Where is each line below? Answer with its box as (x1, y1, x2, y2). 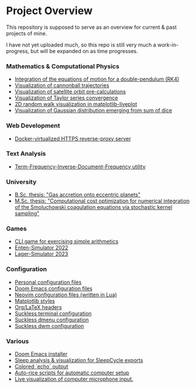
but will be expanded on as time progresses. (30, 47, 138, 54)
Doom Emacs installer (14, 350, 68, 357)
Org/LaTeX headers (14, 303, 62, 310)
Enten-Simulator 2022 (14, 244, 69, 251)
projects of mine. (6, 29, 47, 37)
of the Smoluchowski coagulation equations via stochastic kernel (14, 204, 172, 211)
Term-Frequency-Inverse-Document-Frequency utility (14, 163, 146, 170)
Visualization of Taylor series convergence (14, 94, 118, 101)
